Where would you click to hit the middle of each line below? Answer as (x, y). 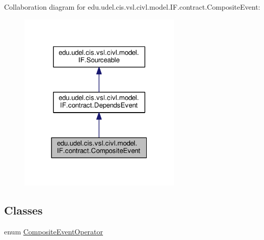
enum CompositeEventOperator (54, 231)
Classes (23, 210)
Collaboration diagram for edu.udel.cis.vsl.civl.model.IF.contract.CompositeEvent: (132, 7)
